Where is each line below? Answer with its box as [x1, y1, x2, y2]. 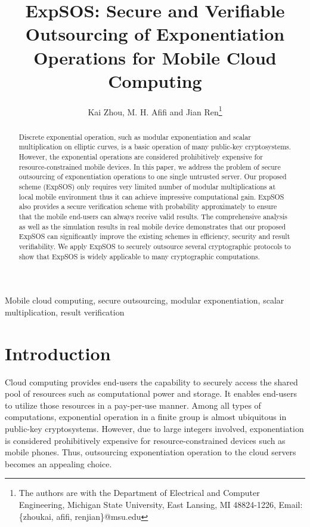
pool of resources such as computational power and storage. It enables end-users [5, 387, 297, 400]
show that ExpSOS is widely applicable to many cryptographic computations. [18, 251, 260, 261]
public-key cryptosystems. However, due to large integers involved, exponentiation [5, 422, 304, 434]
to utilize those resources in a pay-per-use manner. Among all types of [5, 399, 261, 411]
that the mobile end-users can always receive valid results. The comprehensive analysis [18, 211, 287, 221]
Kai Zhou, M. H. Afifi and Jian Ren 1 [88, 103, 222, 118]
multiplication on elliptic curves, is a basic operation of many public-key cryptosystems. [18, 142, 292, 152]
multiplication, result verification [5, 305, 125, 318]
